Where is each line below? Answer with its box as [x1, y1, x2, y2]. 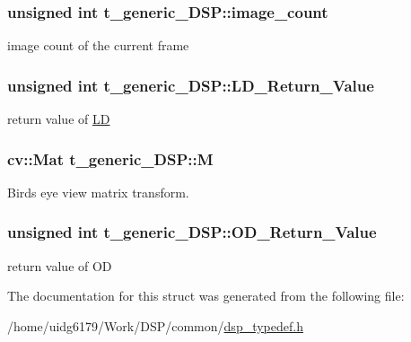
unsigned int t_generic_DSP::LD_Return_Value [7, 74, 374, 96]
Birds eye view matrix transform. [7, 182, 189, 201]
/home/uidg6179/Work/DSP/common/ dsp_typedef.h [7, 316, 303, 335]
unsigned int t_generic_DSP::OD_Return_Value [7, 221, 377, 243]
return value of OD [7, 256, 112, 275]
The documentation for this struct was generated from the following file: [7, 286, 405, 305]
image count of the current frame [7, 36, 189, 55]
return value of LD [7, 110, 110, 128]
